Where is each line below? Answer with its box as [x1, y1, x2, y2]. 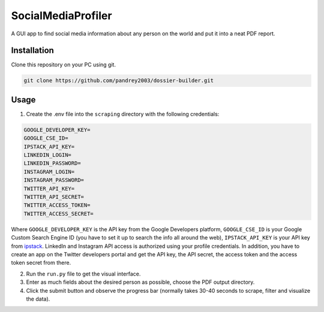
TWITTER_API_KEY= [23, 185, 75, 192]
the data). [26, 295, 50, 302]
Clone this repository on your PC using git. [11, 61, 116, 68]
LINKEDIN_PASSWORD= [23, 160, 81, 167]
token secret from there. [11, 259, 71, 266]
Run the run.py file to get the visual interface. [26, 270, 141, 277]
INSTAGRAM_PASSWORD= [23, 177, 84, 184]
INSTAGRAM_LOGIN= [23, 168, 75, 175]
